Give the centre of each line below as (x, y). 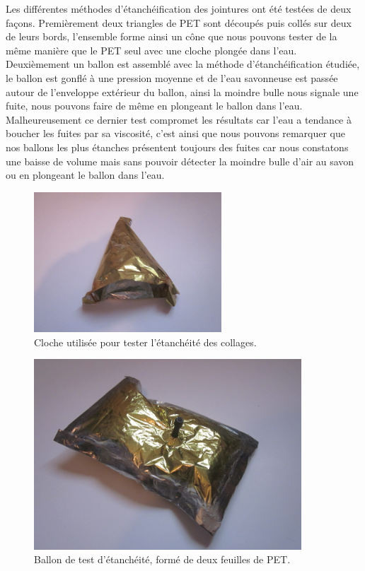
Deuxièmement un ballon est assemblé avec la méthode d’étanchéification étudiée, (183, 64)
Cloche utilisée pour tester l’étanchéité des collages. (145, 342)
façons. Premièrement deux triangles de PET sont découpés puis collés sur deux (179, 22)
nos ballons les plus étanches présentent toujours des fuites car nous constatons (177, 147)
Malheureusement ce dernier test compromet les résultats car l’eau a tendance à (179, 119)
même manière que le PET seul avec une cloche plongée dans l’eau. (151, 50)
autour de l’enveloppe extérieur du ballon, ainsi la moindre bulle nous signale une (182, 92)
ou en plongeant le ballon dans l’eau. (85, 175)
